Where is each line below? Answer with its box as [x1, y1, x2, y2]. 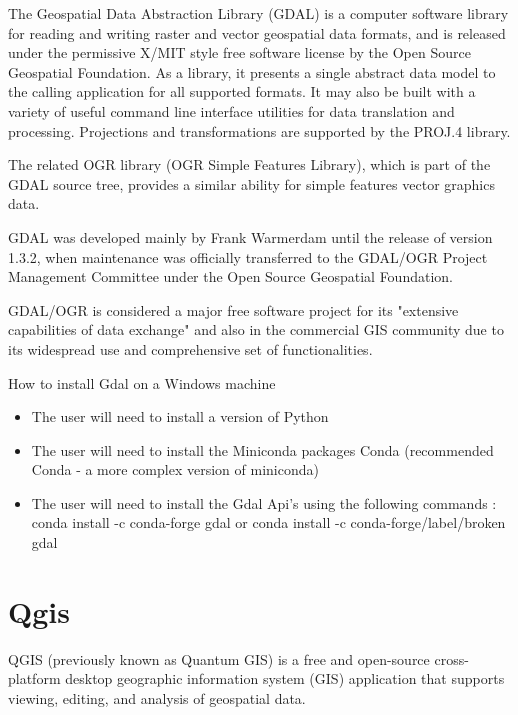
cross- [434, 648, 469, 669]
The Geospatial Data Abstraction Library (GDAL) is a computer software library [8, 3, 509, 23]
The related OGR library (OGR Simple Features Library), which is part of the [8, 154, 491, 175]
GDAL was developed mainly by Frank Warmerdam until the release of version [8, 226, 493, 247]
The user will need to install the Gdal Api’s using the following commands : [31, 492, 497, 513]
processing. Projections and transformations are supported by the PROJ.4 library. [8, 120, 511, 141]
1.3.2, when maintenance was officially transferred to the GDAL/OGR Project [8, 246, 488, 267]
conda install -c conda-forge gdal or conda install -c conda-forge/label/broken [31, 512, 506, 533]
